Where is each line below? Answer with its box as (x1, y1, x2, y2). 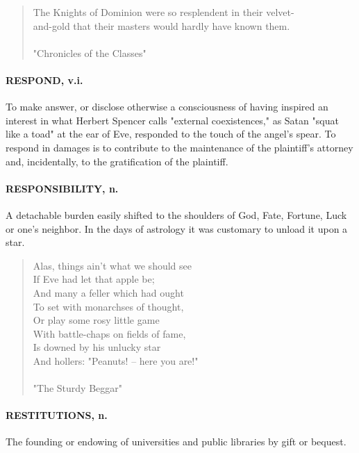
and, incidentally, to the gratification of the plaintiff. (6, 154, 228, 168)
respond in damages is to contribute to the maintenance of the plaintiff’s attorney (6, 140, 353, 154)
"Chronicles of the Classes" (33, 45, 147, 60)
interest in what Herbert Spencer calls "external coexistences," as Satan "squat (6, 113, 339, 127)
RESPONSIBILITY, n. (6, 181, 119, 195)
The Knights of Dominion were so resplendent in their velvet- (33, 5, 294, 19)
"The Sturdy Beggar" (33, 381, 122, 395)
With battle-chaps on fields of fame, (33, 326, 186, 340)
